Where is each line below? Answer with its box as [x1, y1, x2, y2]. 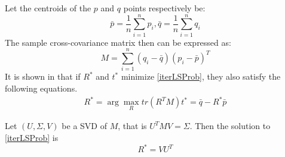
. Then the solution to [189, 120, 271, 132]
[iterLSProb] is [5, 131, 59, 143]
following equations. [5, 82, 78, 95]
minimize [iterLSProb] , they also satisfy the [121, 70, 281, 83]
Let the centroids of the [5, 2, 91, 14]
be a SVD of [62, 120, 107, 132]
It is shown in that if [5, 70, 81, 83]
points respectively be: [123, 2, 206, 14]
